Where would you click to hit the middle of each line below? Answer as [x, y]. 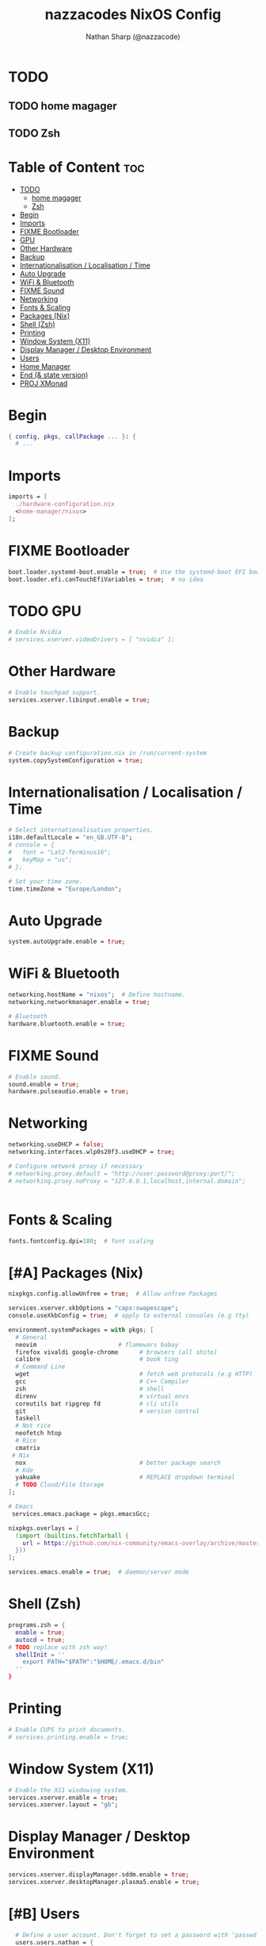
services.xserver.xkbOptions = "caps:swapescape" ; [93, 1308]
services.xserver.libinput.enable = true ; [79, 700]
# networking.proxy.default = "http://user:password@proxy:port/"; [122, 1173]
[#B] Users [44, 1914]
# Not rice [33, 1426]
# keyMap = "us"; [40, 860]
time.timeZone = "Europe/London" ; [65, 889]
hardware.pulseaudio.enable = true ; [68, 1092]
